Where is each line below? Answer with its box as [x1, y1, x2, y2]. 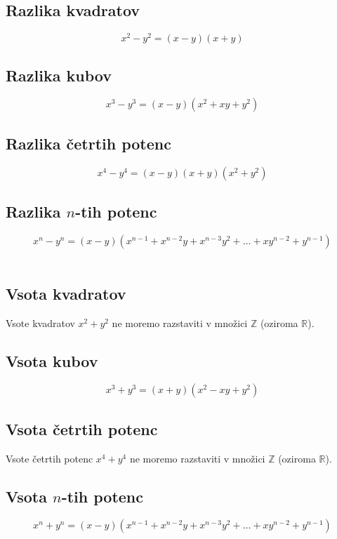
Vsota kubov [6, 350, 98, 371]
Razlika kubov [6, 64, 112, 86]
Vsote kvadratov [6, 315, 75, 330]
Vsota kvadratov [6, 282, 126, 304]
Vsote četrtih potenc [6, 451, 93, 465]
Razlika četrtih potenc [6, 132, 171, 154]
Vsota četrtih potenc [6, 418, 158, 439]
